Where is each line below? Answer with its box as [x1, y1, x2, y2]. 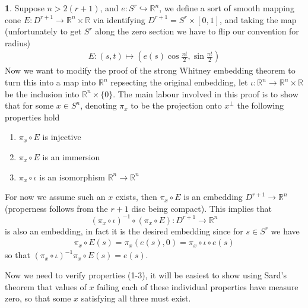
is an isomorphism [39, 170, 105, 183]
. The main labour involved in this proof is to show [113, 87, 299, 100]
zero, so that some [5, 292, 71, 304]
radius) [5, 36, 30, 49]
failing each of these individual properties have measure [97, 280, 299, 293]
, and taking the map [220, 13, 297, 26]
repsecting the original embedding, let [110, 76, 248, 88]
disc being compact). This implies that [131, 202, 272, 214]
